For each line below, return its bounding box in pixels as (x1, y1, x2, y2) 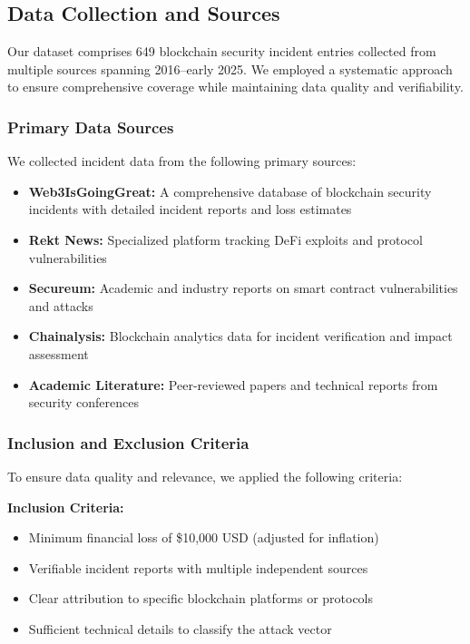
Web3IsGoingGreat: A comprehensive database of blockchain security (28, 181, 432, 200)
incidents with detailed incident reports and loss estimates (28, 200, 352, 219)
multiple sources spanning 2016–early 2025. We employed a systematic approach (7, 59, 453, 78)
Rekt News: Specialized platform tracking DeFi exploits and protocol (28, 229, 423, 249)
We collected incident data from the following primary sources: (7, 151, 357, 171)
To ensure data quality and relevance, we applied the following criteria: (7, 466, 403, 485)
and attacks (28, 296, 93, 315)
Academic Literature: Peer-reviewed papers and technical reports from (28, 375, 438, 394)
